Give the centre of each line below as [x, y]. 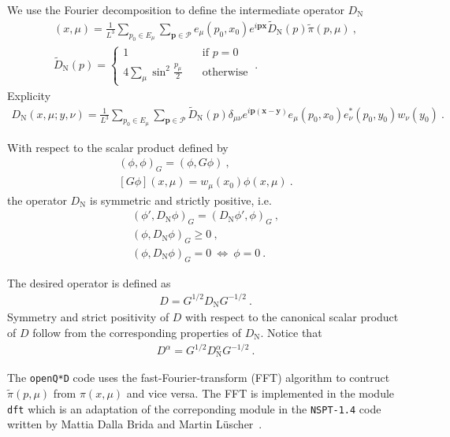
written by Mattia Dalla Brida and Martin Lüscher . [135, 424]
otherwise [225, 72]
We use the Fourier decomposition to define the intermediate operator [176, 9]
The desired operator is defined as [89, 282]
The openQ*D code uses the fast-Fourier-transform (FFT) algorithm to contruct [199, 378]
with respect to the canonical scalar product [292, 317]
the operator [37, 200]
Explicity [29, 95]
